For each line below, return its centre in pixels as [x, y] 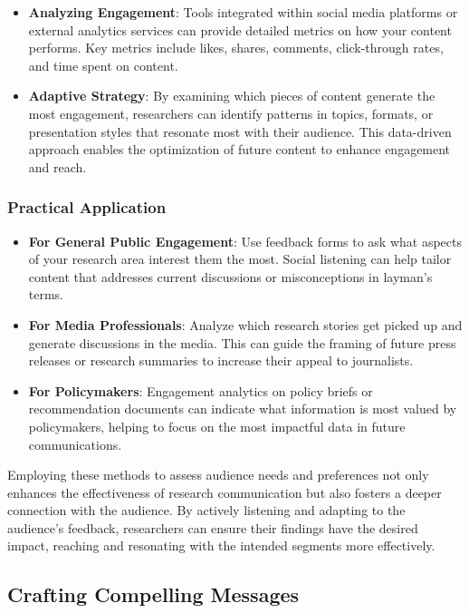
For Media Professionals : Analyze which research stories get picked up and [245, 324]
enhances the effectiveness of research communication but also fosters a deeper [225, 492]
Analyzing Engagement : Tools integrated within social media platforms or [243, 12]
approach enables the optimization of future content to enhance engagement [239, 149]
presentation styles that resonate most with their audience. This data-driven [240, 131]
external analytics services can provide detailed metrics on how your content [240, 29]
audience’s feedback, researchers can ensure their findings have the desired [213, 527]
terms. [46, 294]
